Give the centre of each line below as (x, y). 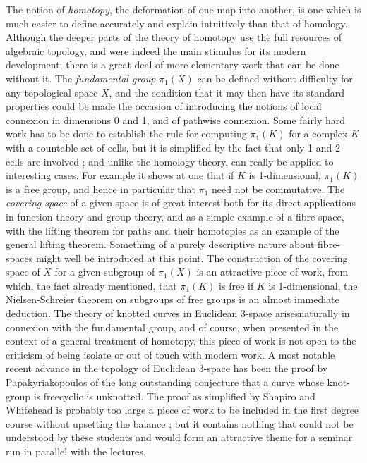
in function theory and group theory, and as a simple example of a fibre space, (175, 216)
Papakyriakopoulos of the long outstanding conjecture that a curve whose (165, 382)
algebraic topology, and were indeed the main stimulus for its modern (156, 50)
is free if (236, 285)
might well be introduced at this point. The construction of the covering (192, 258)
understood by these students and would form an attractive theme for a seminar (179, 437)
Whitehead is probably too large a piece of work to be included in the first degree (182, 410)
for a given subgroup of (105, 272)
